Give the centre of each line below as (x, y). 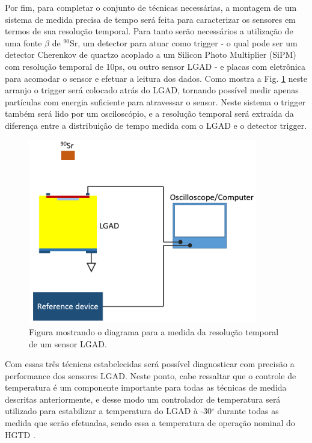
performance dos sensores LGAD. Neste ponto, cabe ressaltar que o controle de (151, 375)
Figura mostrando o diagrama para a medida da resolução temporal (154, 331)
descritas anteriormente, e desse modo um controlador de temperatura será (143, 399)
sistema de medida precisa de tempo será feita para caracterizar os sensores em (150, 19)
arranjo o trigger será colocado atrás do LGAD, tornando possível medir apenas (152, 90)
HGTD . (20, 434)
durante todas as (248, 411)
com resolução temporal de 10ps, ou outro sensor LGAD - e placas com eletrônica (155, 66)
